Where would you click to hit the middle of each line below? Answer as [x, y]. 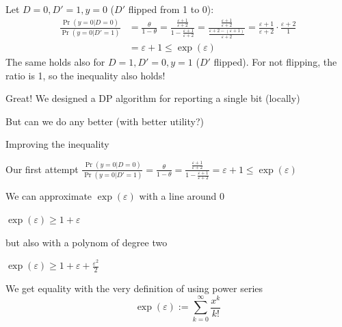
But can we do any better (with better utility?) [105, 121]
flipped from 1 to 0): [171, 9]
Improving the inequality [57, 144]
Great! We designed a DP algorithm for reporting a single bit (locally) [153, 98]
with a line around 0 [182, 196]
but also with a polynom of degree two [87, 242]
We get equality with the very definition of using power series [134, 288]
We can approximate [49, 196]
